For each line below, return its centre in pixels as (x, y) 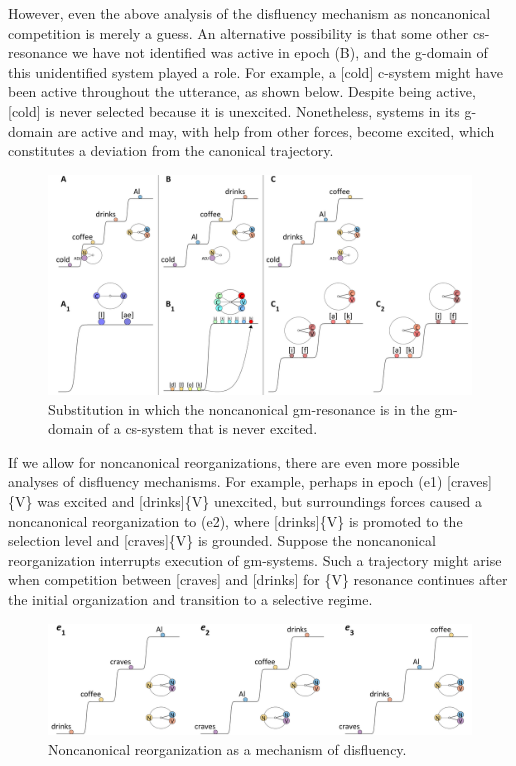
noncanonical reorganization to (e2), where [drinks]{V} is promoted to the (235, 520)
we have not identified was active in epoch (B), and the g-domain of (279, 52)
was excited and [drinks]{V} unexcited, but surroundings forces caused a (259, 501)
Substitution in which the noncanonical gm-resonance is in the (239, 408)
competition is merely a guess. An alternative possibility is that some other (238, 32)
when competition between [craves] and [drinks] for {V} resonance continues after (258, 579)
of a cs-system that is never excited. (207, 428)
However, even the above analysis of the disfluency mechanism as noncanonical (249, 13)
